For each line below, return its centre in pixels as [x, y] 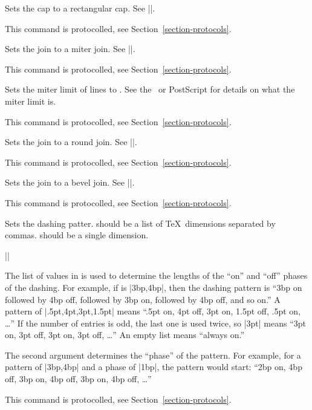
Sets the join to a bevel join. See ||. [70, 182]
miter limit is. [31, 101]
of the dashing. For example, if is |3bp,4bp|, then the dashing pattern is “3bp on [154, 287]
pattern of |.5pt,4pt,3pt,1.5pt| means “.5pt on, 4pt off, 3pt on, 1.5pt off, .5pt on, [153, 311]
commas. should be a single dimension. [77, 235]
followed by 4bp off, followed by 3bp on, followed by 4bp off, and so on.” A [143, 299]
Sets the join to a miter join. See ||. [70, 49]
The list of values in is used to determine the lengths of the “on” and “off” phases [156, 275]
